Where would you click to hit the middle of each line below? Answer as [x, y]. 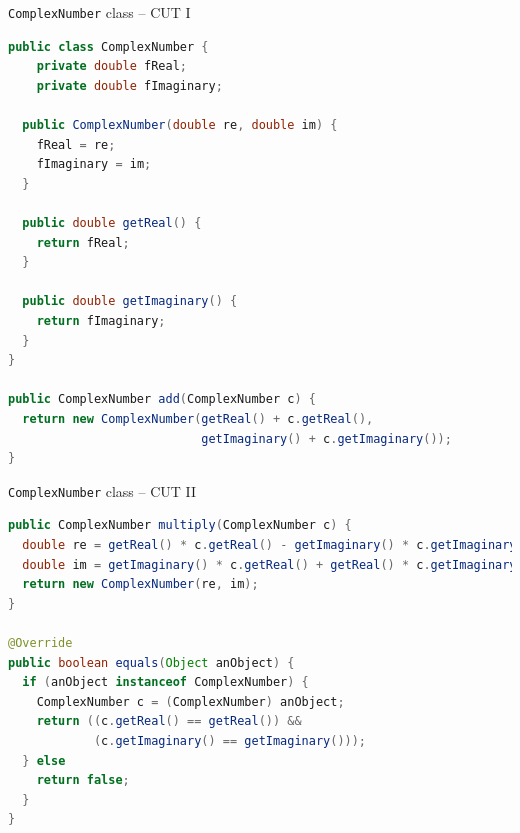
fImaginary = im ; [94, 164]
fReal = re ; [76, 144]
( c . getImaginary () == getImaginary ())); [230, 740]
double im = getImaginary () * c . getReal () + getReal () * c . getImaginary [269, 564]
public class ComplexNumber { [108, 46]
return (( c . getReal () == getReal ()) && [169, 721]
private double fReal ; [112, 66]
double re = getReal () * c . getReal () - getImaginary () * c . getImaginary [269, 544]
